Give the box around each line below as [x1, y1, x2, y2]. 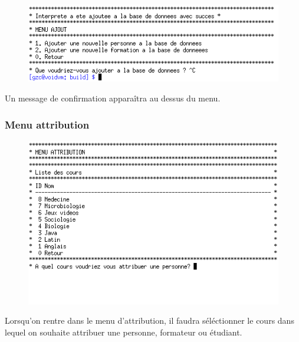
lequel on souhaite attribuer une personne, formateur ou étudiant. [5, 325, 242, 338]
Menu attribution [5, 117, 90, 131]
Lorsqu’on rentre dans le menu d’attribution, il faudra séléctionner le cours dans [5, 314, 294, 327]
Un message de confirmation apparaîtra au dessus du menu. [5, 91, 221, 104]
